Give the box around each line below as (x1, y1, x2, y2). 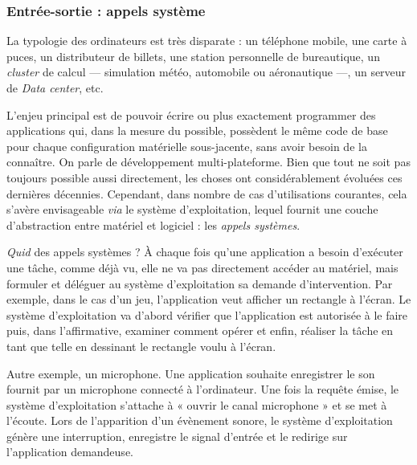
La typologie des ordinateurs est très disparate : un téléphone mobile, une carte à (6, 32, 407, 49)
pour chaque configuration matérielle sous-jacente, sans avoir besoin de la (6, 137, 367, 154)
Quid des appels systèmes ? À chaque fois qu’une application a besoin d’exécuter (6, 243, 403, 260)
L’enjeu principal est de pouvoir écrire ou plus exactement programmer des (6, 106, 376, 123)
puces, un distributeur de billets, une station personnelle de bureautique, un (6, 47, 380, 64)
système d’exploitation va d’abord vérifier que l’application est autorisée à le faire (6, 306, 408, 323)
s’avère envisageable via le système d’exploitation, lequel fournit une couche (6, 201, 378, 218)
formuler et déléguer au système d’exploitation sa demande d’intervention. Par (6, 275, 393, 292)
